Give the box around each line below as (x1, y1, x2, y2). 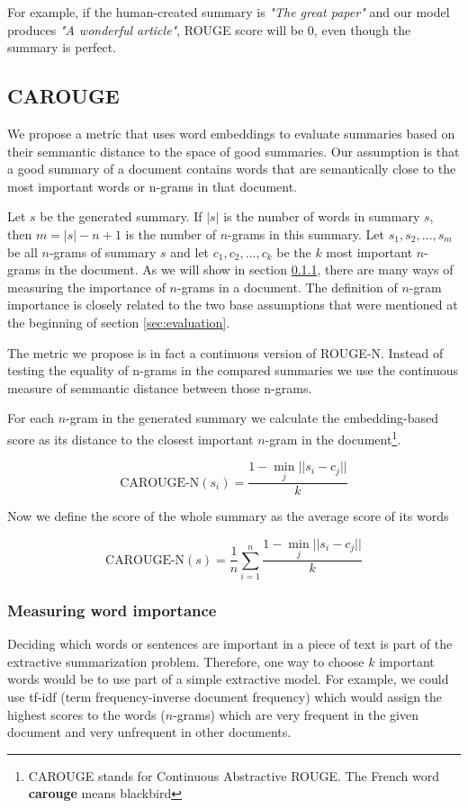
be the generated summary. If (40, 207, 202, 226)
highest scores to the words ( (7, 705, 166, 723)
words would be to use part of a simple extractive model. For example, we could (7, 669, 449, 688)
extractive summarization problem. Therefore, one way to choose (7, 651, 364, 670)
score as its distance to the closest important (7, 429, 254, 448)
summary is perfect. (7, 38, 117, 57)
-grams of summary (49, 242, 157, 261)
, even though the (313, 20, 411, 39)
